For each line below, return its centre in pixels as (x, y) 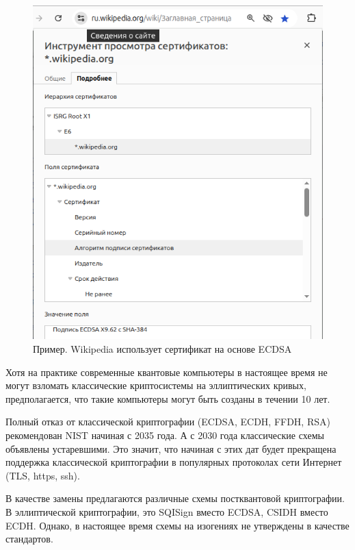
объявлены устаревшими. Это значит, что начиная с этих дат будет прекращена (171, 448)
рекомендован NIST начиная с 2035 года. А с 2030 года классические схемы (165, 435)
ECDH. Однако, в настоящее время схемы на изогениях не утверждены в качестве (177, 525)
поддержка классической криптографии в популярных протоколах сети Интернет (174, 462)
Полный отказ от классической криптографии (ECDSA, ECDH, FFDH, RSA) (168, 422)
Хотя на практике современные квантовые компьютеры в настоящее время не (167, 372)
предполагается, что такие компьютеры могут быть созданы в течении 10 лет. (168, 398)
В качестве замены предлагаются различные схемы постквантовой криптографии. (175, 498)
